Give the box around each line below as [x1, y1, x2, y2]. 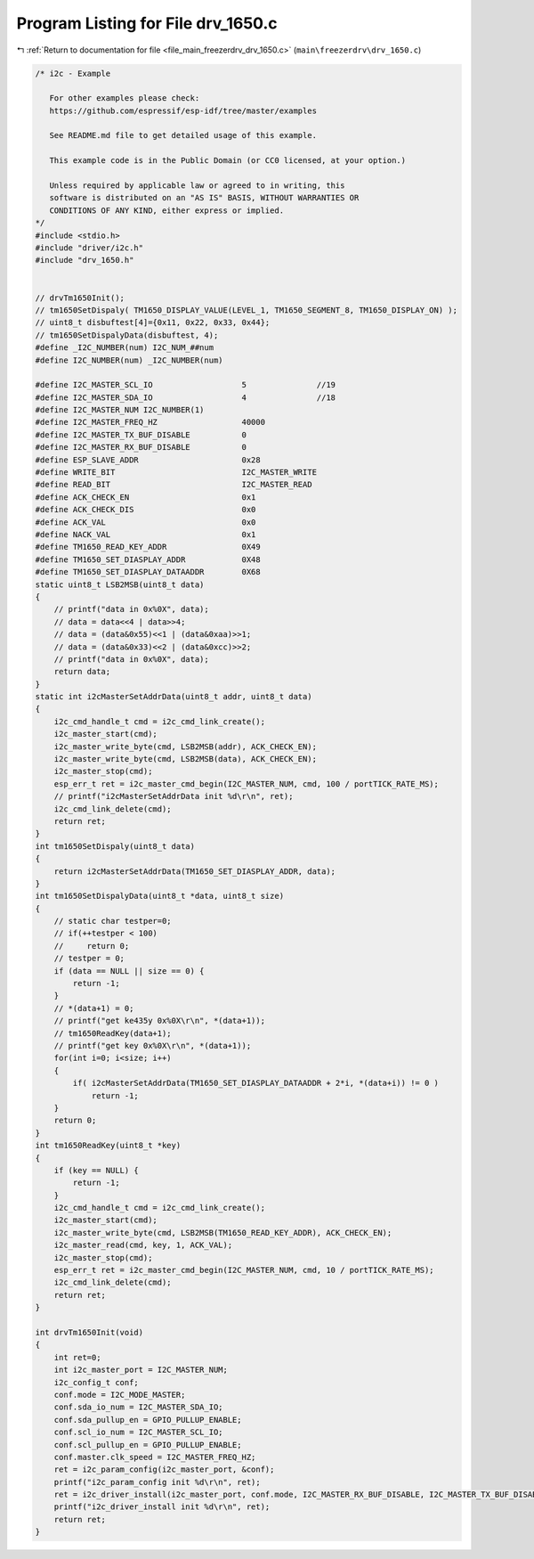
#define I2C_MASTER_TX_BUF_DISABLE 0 [35, 429, 247, 440]
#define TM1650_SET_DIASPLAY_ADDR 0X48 [35, 554, 262, 565]
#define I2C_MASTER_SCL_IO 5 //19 [35, 380, 336, 390]
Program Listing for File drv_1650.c [16, 13, 278, 33]
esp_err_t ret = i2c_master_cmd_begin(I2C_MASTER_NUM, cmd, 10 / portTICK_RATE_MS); [53, 1265, 435, 1276]
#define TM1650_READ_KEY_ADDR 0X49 [35, 542, 262, 552]
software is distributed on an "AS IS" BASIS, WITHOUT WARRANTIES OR [49, 192, 360, 203]
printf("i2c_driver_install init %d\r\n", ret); [53, 1502, 271, 1512]
